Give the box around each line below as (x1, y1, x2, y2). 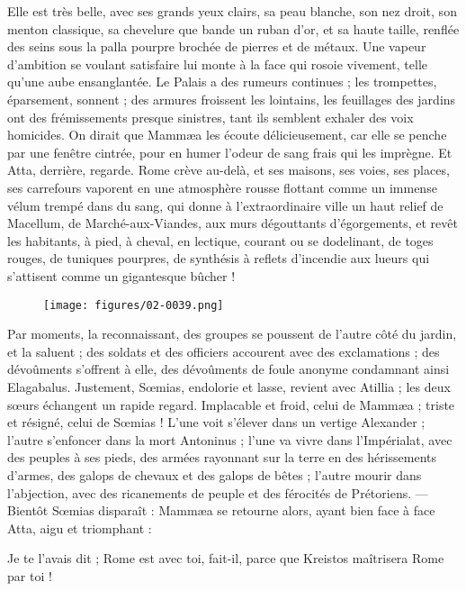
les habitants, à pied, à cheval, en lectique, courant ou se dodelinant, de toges (7, 231, 434, 250)
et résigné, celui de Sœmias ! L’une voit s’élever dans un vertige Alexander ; (7, 413, 426, 432)
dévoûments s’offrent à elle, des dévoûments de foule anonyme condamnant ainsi (7, 359, 450, 378)
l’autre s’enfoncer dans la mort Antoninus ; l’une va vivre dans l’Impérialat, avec (7, 430, 453, 449)
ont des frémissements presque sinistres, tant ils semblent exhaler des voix (7, 107, 414, 126)
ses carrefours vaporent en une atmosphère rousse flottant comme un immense (7, 177, 437, 196)
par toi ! (7, 566, 52, 585)
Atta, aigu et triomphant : (7, 518, 152, 537)
